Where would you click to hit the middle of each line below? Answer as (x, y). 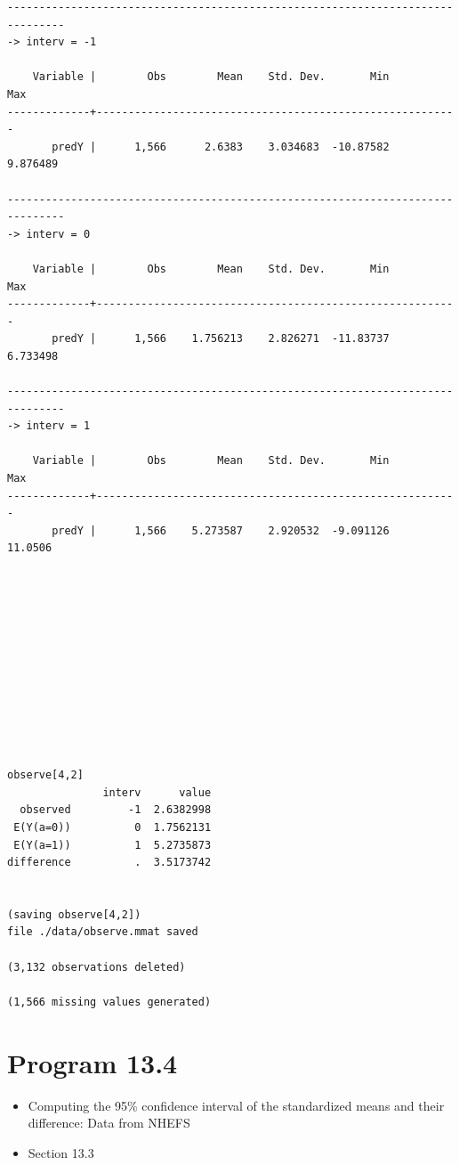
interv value (157, 792)
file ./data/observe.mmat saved (103, 932)
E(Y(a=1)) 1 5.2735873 (113, 845)
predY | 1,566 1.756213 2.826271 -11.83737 (221, 339)
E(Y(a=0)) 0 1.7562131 (113, 827)
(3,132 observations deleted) (97, 967)
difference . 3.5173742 (109, 863)
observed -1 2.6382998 (116, 810)
